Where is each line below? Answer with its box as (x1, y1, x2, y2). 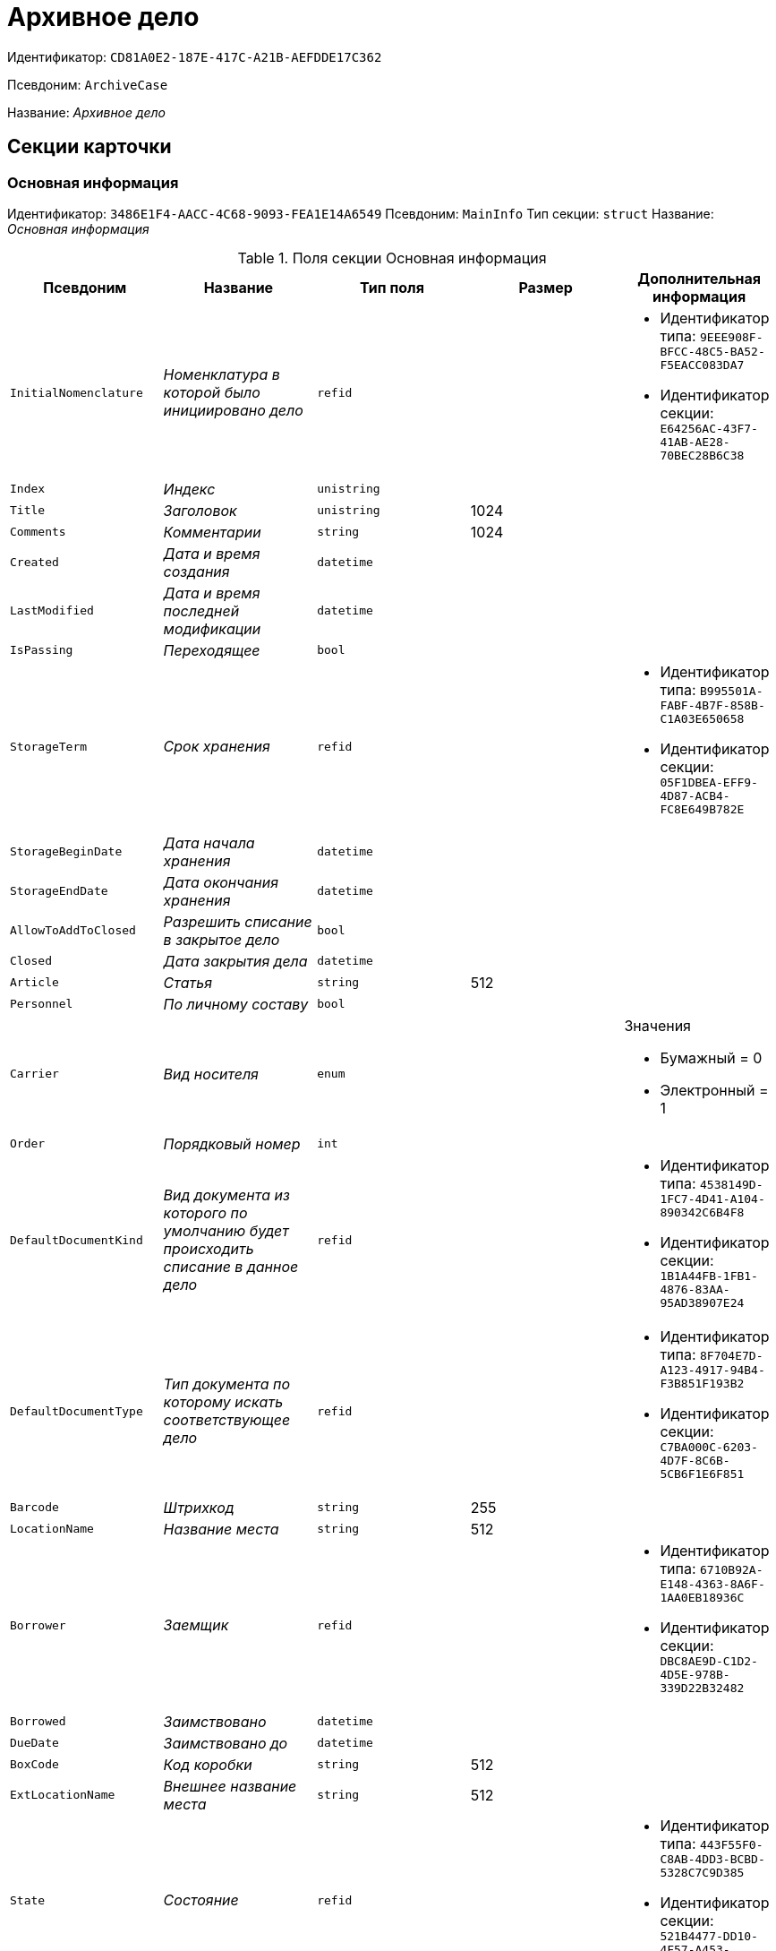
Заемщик (163, 1616, 229, 1635)
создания (163, 562, 230, 580)
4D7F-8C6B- (660, 1453, 730, 1467)
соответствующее (163, 1411, 291, 1430)
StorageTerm (10, 739, 88, 753)
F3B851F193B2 (660, 1376, 745, 1390)
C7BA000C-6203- (660, 1440, 758, 1454)
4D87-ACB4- (660, 788, 730, 803)
